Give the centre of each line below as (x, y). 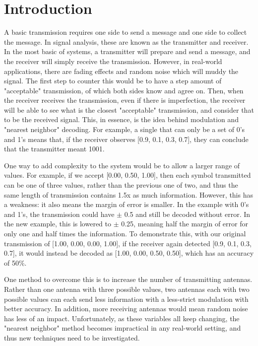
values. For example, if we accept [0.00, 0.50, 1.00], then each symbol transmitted (128, 175)
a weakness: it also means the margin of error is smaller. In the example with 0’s (127, 204)
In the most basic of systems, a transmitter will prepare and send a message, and (127, 51)
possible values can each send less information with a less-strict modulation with (126, 299)
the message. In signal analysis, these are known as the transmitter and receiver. (126, 41)
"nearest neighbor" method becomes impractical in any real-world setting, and (123, 328)
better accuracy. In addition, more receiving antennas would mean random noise (126, 309)
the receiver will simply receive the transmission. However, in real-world (113, 61)
